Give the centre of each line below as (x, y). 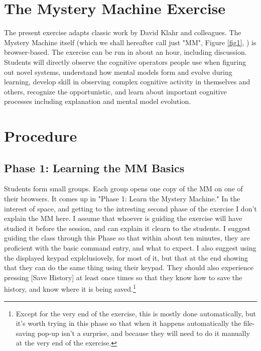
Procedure (41, 136)
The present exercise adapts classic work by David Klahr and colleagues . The (123, 32)
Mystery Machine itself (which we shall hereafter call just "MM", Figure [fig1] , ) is (130, 42)
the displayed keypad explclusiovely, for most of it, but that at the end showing (126, 257)
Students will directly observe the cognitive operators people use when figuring (125, 62)
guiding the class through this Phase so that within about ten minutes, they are (127, 238)
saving (25, 333)
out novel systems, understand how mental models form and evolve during (118, 72)
